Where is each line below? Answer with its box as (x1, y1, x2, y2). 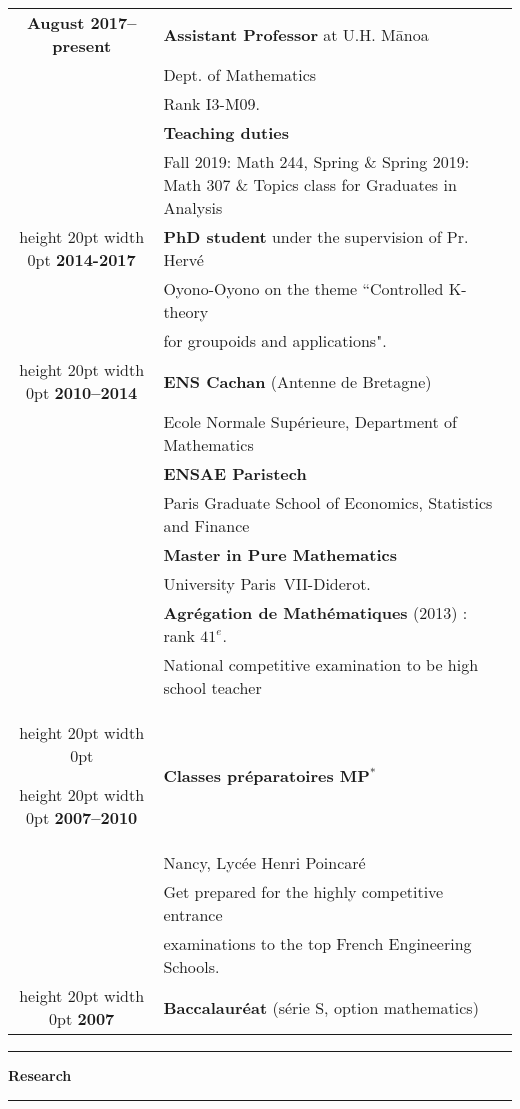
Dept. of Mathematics (163, 63, 317, 86)
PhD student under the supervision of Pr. (163, 225, 469, 248)
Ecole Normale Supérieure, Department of (163, 410, 457, 433)
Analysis (163, 196, 223, 219)
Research (8, 1065, 72, 1085)
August (26, 11, 85, 34)
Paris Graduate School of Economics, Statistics (163, 491, 493, 514)
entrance (163, 903, 223, 926)
